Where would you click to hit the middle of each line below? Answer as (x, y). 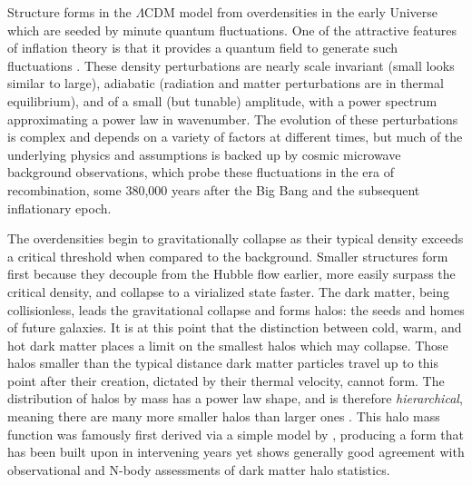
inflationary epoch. (59, 208)
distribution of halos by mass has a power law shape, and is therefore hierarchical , (235, 398)
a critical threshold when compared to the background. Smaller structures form (228, 256)
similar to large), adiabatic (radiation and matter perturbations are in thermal (226, 83)
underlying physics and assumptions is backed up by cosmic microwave (204, 154)
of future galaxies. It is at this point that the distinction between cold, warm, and (235, 327)
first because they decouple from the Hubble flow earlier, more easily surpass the (231, 274)
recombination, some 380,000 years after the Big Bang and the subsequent (214, 189)
